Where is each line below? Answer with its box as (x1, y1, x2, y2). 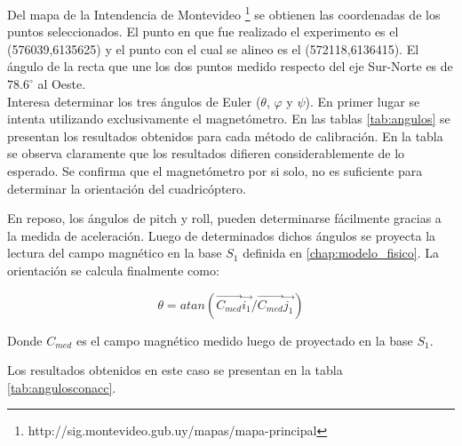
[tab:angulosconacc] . (7, 378, 116, 396)
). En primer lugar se (305, 92, 420, 110)
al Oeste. (37, 75, 86, 93)
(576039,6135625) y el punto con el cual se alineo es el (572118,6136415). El (7, 39, 419, 58)
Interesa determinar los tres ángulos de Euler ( (7, 92, 261, 110)
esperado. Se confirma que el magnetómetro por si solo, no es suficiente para (7, 162, 423, 179)
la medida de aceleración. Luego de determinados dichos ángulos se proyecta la (7, 226, 436, 244)
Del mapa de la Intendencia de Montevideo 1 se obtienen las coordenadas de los (7, 3, 441, 23)
